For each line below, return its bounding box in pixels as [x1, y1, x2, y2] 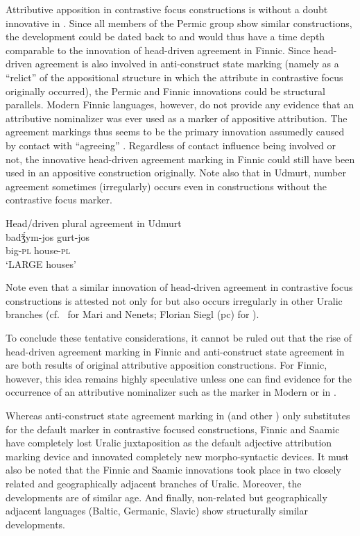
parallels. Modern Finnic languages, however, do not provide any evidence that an [6, 97, 354, 112]
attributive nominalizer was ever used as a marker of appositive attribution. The [6, 110, 348, 125]
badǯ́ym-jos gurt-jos [6, 229, 90, 244]
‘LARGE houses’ [6, 256, 76, 271]
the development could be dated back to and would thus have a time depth [6, 29, 325, 44]
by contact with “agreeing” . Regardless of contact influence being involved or [6, 137, 336, 152]
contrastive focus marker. [6, 192, 112, 207]
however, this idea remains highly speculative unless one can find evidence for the [6, 371, 352, 385]
